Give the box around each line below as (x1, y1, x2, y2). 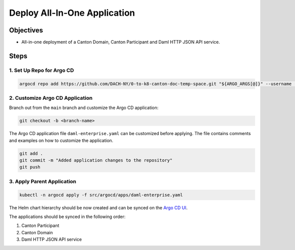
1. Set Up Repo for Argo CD (9, 67, 74, 74)
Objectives (9, 26, 43, 34)
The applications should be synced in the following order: (9, 214, 126, 220)
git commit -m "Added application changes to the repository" (19, 158, 173, 163)
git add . (19, 150, 43, 156)
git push (19, 165, 41, 170)
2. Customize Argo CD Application (9, 94, 93, 101)
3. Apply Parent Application (9, 178, 76, 185)
